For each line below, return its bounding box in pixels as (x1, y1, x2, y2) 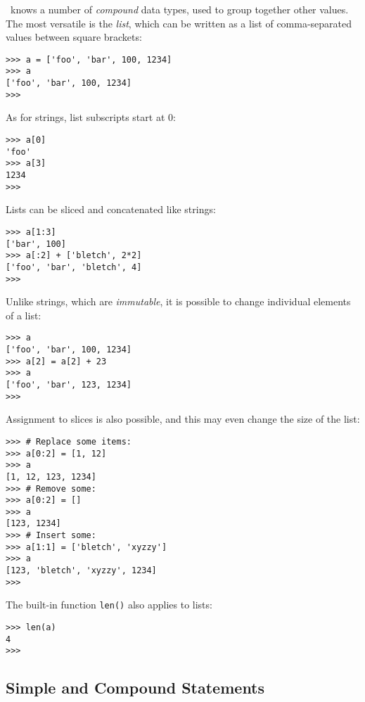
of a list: (6, 307, 41, 322)
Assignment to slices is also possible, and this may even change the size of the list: (6, 411, 360, 426)
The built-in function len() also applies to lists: (6, 597, 212, 612)
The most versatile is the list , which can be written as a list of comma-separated (6, 15, 352, 30)
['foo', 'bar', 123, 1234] (6, 379, 132, 390)
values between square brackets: (6, 30, 142, 44)
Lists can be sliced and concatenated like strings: (6, 202, 216, 217)
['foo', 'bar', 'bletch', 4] (6, 262, 142, 272)
